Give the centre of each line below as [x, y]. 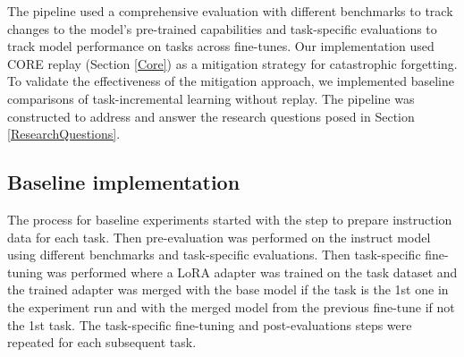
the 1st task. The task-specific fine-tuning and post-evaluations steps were [210, 324]
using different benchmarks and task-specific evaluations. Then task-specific [214, 255]
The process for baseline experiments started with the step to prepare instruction [230, 219]
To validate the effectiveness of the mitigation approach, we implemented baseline [231, 81]
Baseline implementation [124, 182]
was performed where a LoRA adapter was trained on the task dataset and [252, 272]
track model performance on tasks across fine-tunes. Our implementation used [221, 46]
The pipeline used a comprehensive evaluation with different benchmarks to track [230, 11]
